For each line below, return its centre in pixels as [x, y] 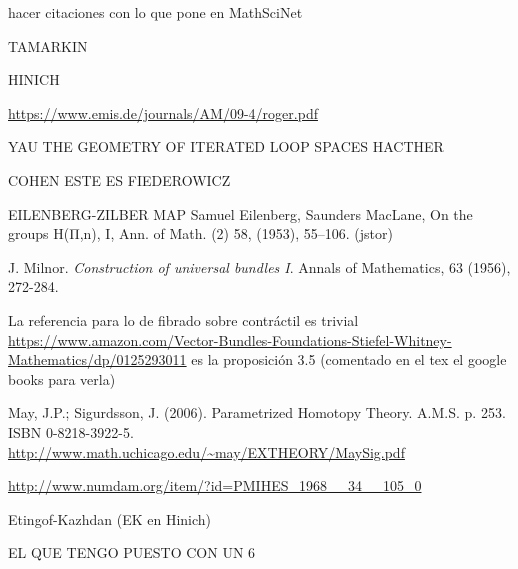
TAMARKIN [48, 45]
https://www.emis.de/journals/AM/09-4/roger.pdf [163, 112]
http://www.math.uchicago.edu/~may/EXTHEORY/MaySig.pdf [206, 451]
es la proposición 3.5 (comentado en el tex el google [349, 359]
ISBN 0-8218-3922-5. [71, 431]
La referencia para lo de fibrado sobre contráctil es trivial [183, 319]
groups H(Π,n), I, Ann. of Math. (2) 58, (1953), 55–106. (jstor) [200, 233]
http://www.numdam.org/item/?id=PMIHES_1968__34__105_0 [215, 485]
